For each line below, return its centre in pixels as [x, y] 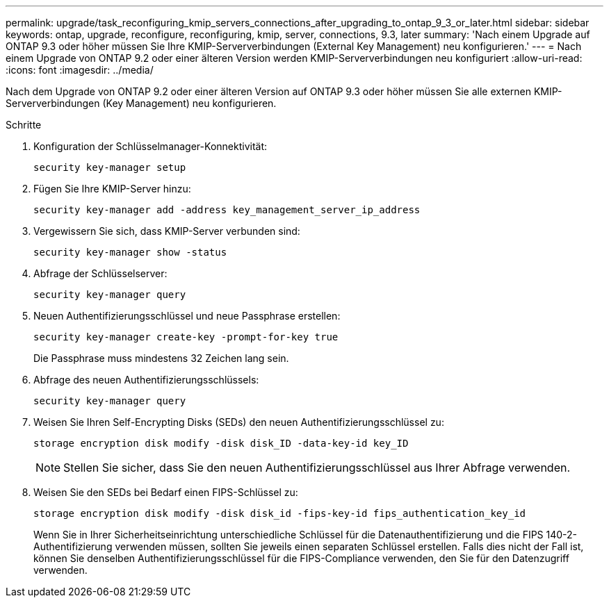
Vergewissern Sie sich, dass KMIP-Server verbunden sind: [167, 231]
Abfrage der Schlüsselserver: [100, 273]
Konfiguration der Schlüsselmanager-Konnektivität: [151, 146]
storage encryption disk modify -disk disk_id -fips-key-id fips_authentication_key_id [280, 513]
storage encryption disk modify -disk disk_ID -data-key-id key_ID [221, 443]
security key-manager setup [110, 167]
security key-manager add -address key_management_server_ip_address [227, 210]
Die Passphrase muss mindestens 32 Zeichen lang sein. [161, 358]
